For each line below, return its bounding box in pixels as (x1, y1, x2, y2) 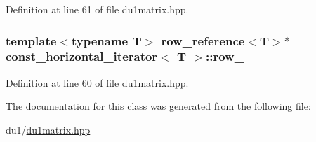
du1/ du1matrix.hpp (6, 122, 91, 136)
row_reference (161, 31, 245, 49)
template (6, 31, 57, 49)
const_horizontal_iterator (6, 48, 158, 65)
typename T (71, 31, 142, 49)
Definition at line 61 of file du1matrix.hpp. (6, 2, 189, 16)
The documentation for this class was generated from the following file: (6, 99, 311, 113)
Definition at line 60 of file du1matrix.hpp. (6, 75, 189, 90)
